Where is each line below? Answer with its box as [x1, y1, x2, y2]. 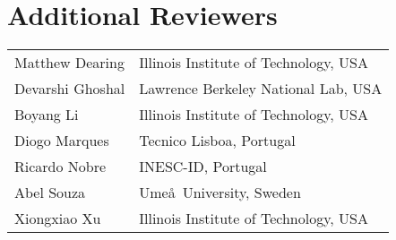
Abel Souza [14, 182, 86, 203]
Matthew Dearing [14, 52, 125, 73]
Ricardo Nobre [14, 156, 107, 177]
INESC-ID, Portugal [139, 156, 267, 177]
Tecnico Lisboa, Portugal [139, 130, 296, 151]
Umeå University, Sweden [139, 182, 301, 203]
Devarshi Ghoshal [14, 78, 125, 99]
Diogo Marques [14, 130, 109, 151]
